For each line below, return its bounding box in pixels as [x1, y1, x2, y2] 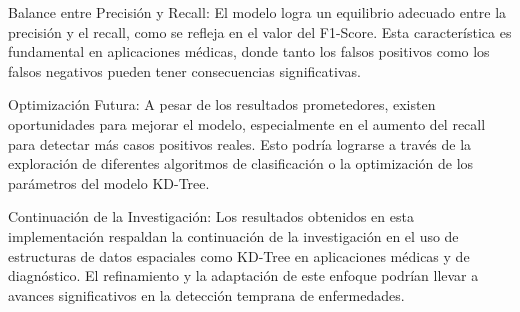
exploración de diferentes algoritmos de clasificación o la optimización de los [8, 153, 474, 174]
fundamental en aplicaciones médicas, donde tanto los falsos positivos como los [8, 41, 490, 62]
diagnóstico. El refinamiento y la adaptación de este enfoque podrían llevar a [8, 265, 479, 286]
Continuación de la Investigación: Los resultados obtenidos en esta [8, 206, 414, 227]
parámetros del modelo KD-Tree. [8, 172, 210, 193]
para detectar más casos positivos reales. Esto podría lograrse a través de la [8, 133, 472, 154]
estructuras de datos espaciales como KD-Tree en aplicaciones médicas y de [8, 245, 470, 266]
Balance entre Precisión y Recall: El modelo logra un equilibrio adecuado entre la [8, 2, 507, 22]
